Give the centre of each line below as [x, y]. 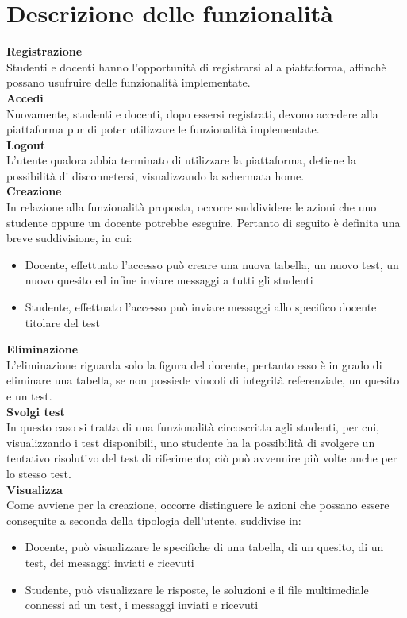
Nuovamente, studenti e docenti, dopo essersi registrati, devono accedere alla [192, 113]
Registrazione [44, 51]
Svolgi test [36, 411]
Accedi [25, 97]
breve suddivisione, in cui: [69, 238]
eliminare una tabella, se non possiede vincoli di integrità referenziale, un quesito [203, 380]
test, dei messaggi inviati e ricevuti [109, 562]
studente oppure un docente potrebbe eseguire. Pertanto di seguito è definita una [203, 222]
